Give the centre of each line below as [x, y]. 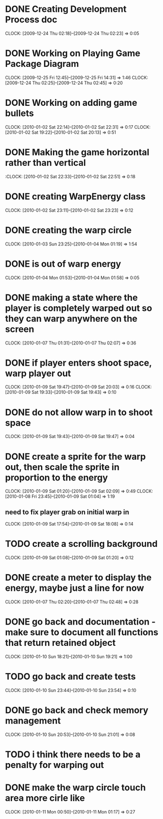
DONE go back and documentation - [80, 622]
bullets [20, 114]
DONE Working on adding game [71, 103]
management [33, 721]
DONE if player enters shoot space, [79, 363]
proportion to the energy [57, 477]
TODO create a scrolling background [81, 544]
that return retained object [61, 643]
